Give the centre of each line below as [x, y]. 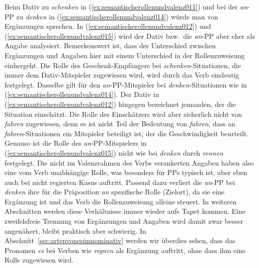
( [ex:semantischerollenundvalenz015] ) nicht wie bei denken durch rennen [114, 152]
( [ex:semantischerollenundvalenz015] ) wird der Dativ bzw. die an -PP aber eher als [130, 36]
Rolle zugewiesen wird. [39, 260]
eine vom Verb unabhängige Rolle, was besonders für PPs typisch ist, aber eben [126, 172]
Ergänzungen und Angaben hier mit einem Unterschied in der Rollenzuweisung [125, 55]
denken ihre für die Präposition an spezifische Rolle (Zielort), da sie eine [115, 192]
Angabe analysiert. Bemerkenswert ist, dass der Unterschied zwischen [110, 45]
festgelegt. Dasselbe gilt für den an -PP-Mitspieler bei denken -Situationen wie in [126, 84]
